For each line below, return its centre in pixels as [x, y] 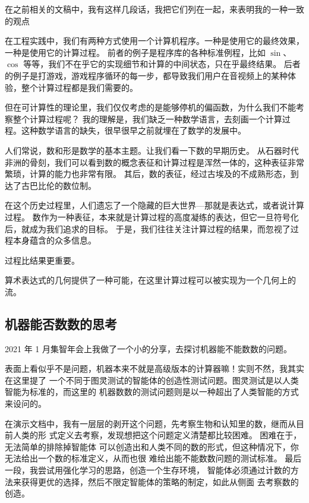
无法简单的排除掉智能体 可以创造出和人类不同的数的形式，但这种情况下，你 [152, 446]
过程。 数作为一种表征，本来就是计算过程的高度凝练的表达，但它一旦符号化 [152, 216]
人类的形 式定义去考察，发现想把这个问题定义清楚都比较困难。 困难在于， [157, 435]
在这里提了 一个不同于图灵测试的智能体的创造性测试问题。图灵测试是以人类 [152, 380]
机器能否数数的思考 [61, 323]
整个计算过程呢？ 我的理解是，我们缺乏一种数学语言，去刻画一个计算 [147, 118]
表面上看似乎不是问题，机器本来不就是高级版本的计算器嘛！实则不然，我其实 [154, 368]
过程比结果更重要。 [42, 260]
